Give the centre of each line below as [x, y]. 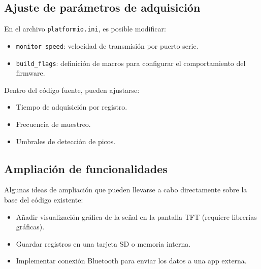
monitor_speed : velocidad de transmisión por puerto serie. [107, 45]
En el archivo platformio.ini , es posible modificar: [85, 29]
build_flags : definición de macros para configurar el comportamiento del [131, 63]
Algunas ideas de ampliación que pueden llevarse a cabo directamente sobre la [126, 190]
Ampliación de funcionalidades [86, 168]
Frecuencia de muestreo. [53, 124]
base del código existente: [44, 199]
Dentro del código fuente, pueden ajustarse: [72, 90]
